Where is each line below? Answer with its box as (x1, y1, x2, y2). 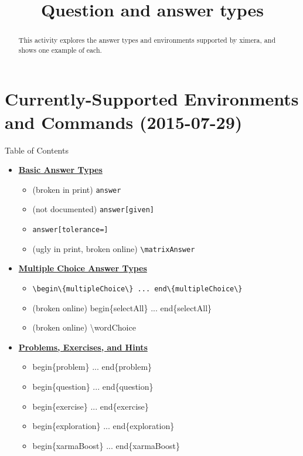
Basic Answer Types (18, 164, 103, 176)
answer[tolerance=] (32, 226, 108, 234)
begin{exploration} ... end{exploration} (32, 420, 175, 432)
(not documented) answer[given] (32, 203, 155, 215)
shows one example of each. (18, 45, 102, 55)
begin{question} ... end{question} (32, 380, 154, 393)
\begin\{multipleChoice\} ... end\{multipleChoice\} (32, 285, 243, 294)
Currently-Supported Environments (5, 87, 299, 111)
